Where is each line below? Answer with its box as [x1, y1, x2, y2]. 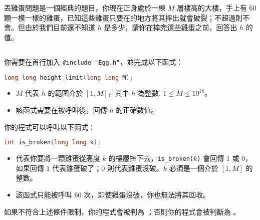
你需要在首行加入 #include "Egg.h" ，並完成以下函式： [4, 56, 183, 67]
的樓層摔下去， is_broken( [108, 153, 194, 163]
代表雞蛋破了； [52, 162, 102, 173]
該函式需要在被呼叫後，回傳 [16, 105, 107, 115]
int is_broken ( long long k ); [4, 139, 101, 146]
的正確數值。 [116, 105, 158, 115]
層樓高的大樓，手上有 [176, 3, 247, 13]
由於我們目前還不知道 [25, 22, 95, 33]
